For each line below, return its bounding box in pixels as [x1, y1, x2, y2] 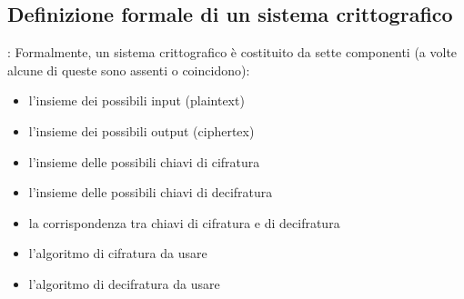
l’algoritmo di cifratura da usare [28, 244, 207, 263]
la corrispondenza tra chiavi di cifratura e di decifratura [28, 213, 340, 232]
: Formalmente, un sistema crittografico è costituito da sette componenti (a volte [7, 43, 458, 62]
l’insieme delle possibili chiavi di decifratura [28, 183, 273, 202]
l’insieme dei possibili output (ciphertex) [28, 121, 255, 140]
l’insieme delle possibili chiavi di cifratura [28, 152, 260, 171]
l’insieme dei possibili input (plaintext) [28, 91, 245, 110]
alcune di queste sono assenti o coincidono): [7, 60, 250, 79]
